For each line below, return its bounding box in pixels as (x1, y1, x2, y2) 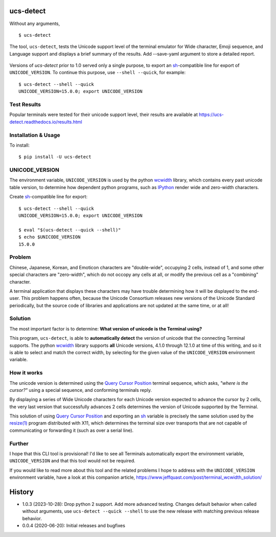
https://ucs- (198, 111, 224, 118)
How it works (9, 369, 43, 377)
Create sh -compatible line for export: (9, 194, 88, 200)
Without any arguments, (9, 20, 60, 27)
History (9, 487, 34, 496)
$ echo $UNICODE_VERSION (18, 234, 81, 240)
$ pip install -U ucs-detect (18, 154, 91, 160)
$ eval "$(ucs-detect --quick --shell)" (18, 227, 121, 232)
